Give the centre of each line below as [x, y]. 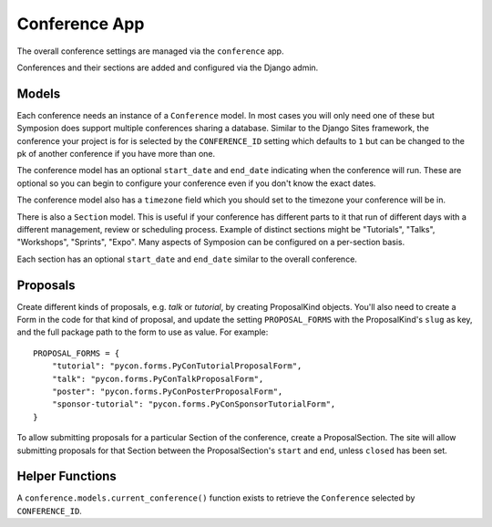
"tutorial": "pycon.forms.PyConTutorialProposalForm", [177, 366]
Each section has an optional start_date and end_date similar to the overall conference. [187, 259]
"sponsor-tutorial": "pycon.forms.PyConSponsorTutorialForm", [194, 404]
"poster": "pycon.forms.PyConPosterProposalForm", [167, 392]
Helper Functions [67, 476]
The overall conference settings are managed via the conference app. [150, 51]
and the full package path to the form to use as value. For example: [143, 332]
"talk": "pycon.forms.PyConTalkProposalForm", [158, 379]
